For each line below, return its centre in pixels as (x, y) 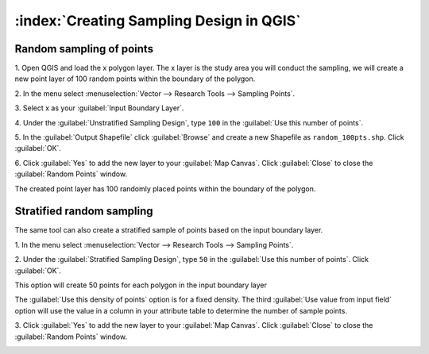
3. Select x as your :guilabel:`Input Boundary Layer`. (99, 108)
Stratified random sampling (84, 212)
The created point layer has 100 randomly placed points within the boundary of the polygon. (165, 189)
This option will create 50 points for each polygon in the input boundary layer (141, 285)
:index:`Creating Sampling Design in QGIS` (158, 21)
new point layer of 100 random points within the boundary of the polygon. (135, 79)
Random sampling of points (84, 49)
